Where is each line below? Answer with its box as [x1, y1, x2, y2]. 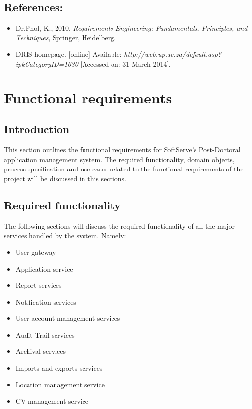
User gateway [15, 246, 56, 257]
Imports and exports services [15, 363, 103, 373]
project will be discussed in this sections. [4, 173, 126, 183]
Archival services [15, 346, 66, 356]
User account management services [15, 313, 120, 323]
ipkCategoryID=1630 [15, 58, 78, 68]
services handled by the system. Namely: [4, 230, 126, 240]
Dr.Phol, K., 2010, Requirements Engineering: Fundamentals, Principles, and [15, 23, 248, 33]
